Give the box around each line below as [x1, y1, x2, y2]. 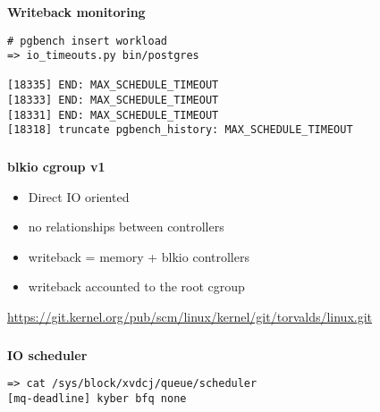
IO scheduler [7, 345, 88, 364]
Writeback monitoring [7, 2, 146, 21]
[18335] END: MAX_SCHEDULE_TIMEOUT [7, 79, 219, 92]
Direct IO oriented [28, 187, 130, 206]
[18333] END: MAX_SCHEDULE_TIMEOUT [7, 94, 219, 107]
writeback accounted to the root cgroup [28, 277, 245, 296]
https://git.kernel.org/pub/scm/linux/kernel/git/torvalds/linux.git [7, 307, 373, 325]
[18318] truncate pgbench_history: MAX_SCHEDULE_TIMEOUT [7, 123, 353, 137]
